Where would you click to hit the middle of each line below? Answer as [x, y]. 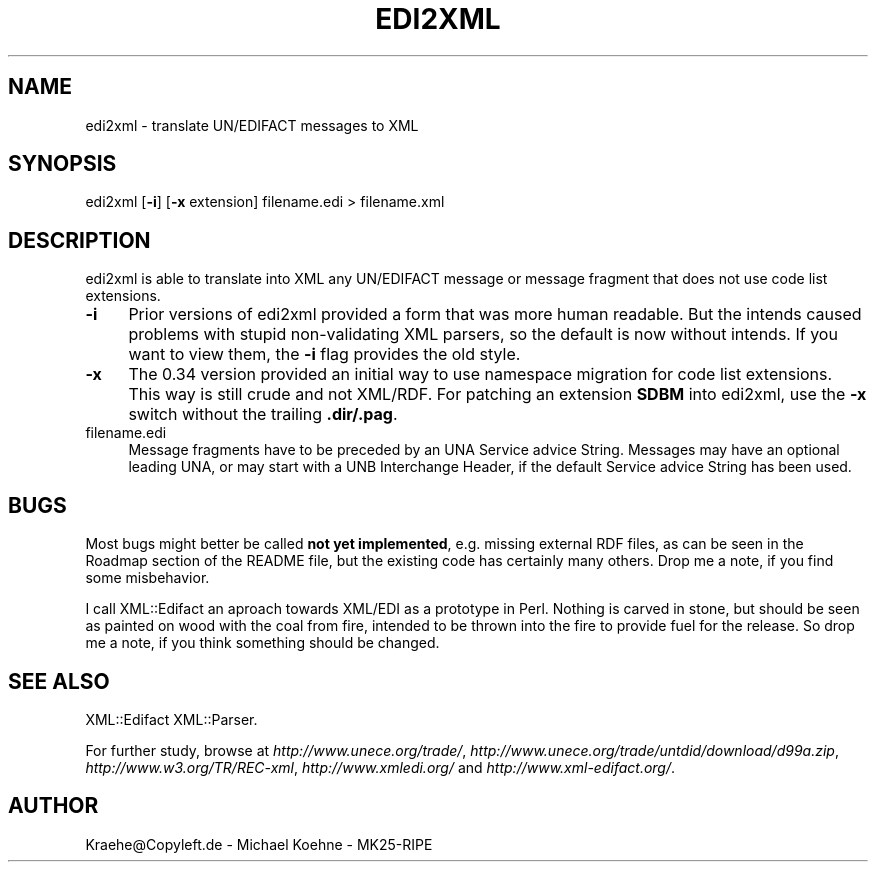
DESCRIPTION [79, 240]
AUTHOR [53, 806]
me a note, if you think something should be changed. [262, 643]
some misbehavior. [147, 578]
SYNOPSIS [62, 164]
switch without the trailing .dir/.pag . [263, 414]
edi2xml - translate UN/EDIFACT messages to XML [252, 125]
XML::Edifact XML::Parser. [171, 719]
